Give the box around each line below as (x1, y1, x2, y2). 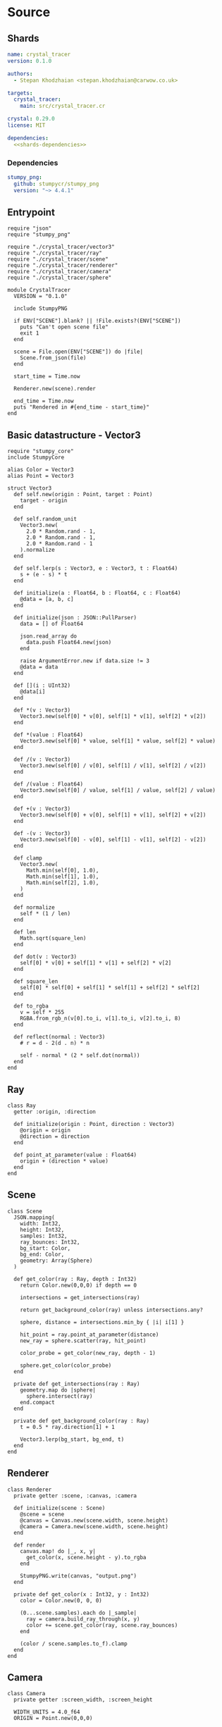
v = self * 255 (20, 1009, 65, 1016)
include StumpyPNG (13, 305, 68, 312)
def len (13, 929, 37, 936)
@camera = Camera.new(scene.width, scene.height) (20, 1523, 169, 1530)
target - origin (20, 497, 68, 505)
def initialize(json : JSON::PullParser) (13, 614, 137, 621)
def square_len (13, 978, 58, 985)
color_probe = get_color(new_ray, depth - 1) (20, 1349, 156, 1356)
